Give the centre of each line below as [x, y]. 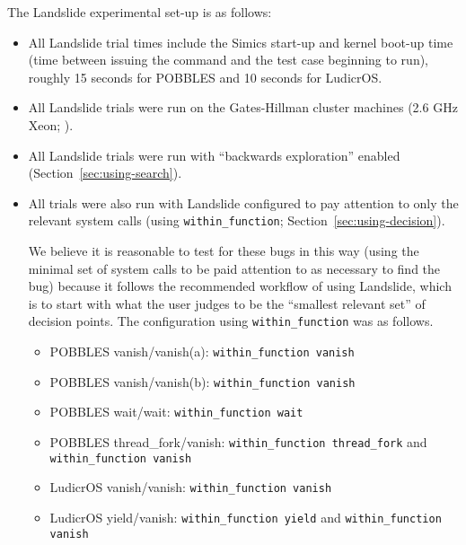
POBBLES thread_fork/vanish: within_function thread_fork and [238, 442]
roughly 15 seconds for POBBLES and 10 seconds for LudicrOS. [205, 77]
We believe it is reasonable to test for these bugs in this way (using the [224, 251]
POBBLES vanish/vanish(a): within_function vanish [202, 352]
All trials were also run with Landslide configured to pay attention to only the [243, 202]
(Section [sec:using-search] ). [105, 173]
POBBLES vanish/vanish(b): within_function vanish [202, 381]
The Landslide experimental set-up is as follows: [140, 12]
